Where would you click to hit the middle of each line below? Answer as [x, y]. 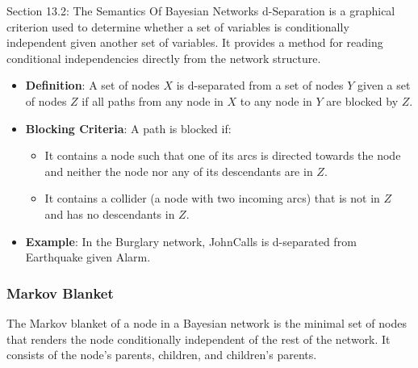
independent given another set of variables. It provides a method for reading [195, 42]
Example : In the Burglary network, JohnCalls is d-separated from [191, 241]
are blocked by [362, 100]
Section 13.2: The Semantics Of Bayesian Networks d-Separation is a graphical [201, 10]
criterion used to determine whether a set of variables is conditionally [178, 26]
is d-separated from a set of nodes [260, 85]
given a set [384, 85]
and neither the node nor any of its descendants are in [179, 171]
